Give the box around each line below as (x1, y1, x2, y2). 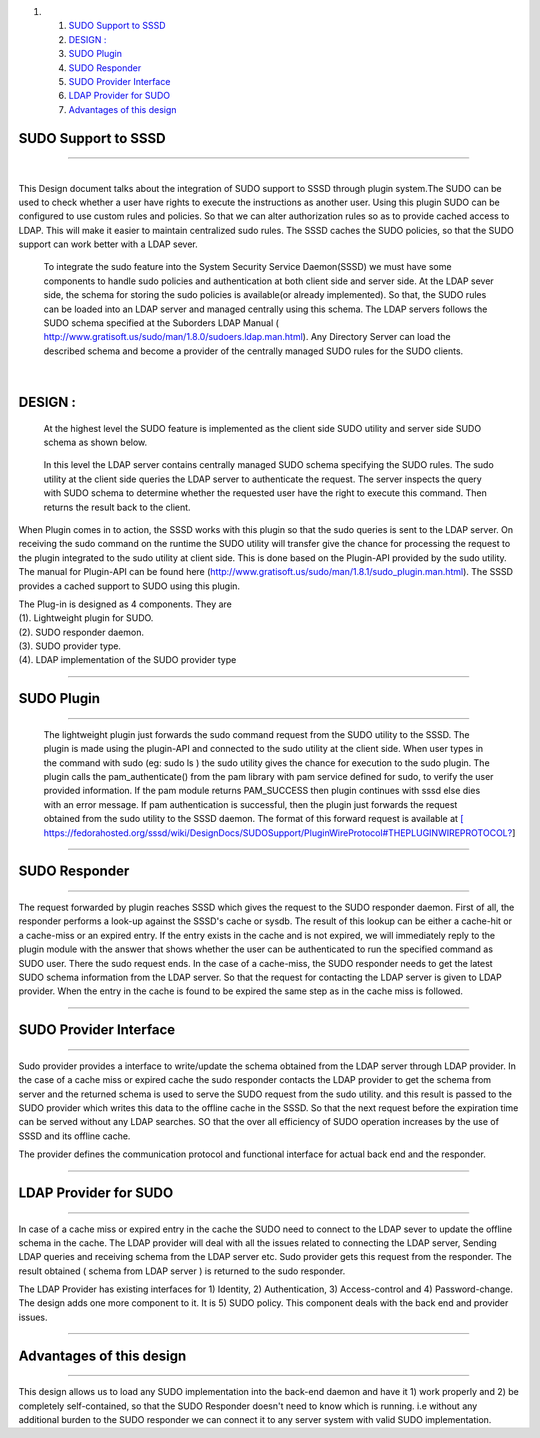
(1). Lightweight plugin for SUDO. (18, 612, 154, 624)
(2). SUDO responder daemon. (18, 626, 145, 638)
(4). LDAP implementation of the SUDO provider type (18, 654, 237, 666)
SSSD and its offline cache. (18, 1130, 131, 1142)
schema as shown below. (43, 436, 148, 449)
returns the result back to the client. (43, 501, 191, 513)
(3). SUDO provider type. (18, 640, 122, 652)
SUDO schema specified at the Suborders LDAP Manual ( (43, 317, 280, 329)
